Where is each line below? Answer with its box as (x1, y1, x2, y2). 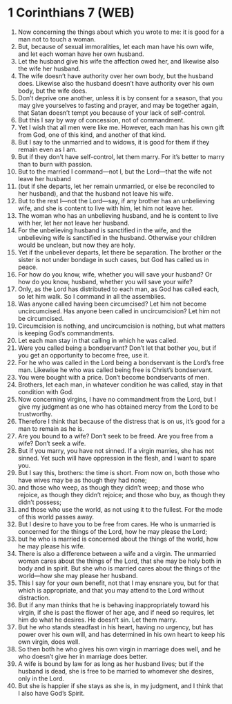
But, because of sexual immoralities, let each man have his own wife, (17, 42, 214, 50)
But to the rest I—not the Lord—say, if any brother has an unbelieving (17, 196, 215, 205)
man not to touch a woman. (17, 35, 96, 43)
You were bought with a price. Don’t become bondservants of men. (17, 373, 210, 381)
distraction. (17, 593, 50, 602)
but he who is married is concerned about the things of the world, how (17, 535, 219, 543)
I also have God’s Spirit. (17, 689, 85, 697)
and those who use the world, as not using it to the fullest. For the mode (17, 505, 223, 513)
